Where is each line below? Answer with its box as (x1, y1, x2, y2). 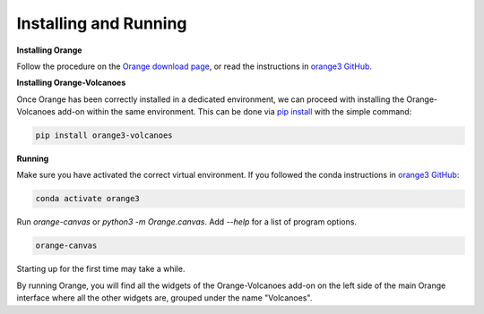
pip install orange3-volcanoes (35, 131, 174, 140)
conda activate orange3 (35, 193, 141, 204)
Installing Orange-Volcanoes (16, 77, 126, 89)
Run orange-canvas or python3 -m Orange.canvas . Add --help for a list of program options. (16, 216, 358, 227)
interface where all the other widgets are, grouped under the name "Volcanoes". (16, 293, 313, 303)
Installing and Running (16, 13, 187, 33)
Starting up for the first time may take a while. (16, 264, 186, 275)
